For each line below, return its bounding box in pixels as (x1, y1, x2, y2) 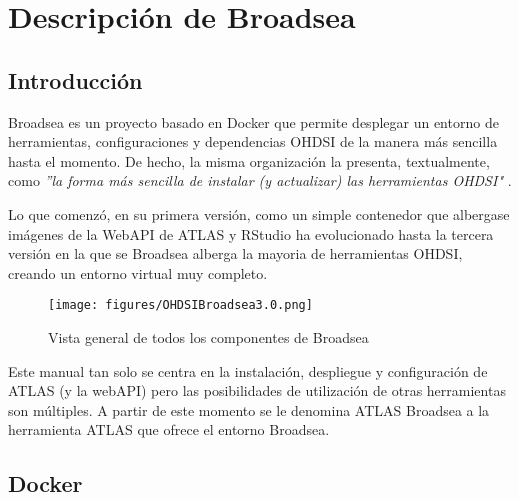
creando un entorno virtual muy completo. (8, 262, 268, 283)
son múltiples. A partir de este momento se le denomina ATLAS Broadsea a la (8, 399, 490, 420)
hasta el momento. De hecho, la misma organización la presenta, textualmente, (8, 150, 490, 171)
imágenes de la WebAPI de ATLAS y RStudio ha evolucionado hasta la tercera (8, 223, 494, 244)
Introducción (8, 64, 143, 95)
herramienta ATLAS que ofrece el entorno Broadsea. (8, 419, 330, 440)
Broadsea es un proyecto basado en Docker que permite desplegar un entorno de (8, 111, 499, 132)
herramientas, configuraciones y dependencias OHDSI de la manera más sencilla (8, 131, 498, 152)
